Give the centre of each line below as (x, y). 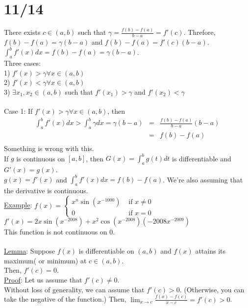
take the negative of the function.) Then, (65, 299)
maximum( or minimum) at (45, 260)
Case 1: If (18, 111)
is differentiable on (106, 251)
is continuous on (41, 158)
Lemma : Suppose (30, 251)
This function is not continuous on (56, 232)
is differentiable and (202, 158)
